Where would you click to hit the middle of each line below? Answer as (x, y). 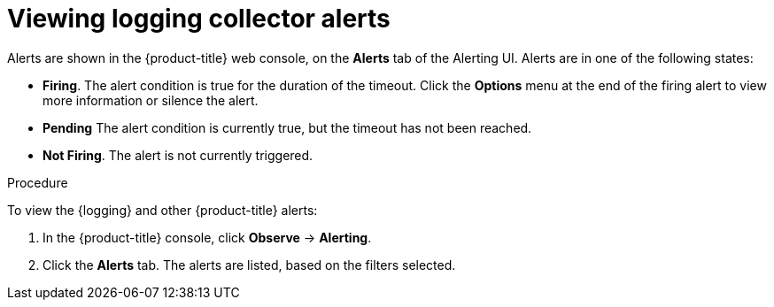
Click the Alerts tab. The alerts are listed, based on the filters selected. (249, 265)
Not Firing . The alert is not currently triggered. (178, 155)
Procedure (38, 182)
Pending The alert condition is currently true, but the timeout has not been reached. (287, 127)
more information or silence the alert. (151, 100)
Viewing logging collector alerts (199, 19)
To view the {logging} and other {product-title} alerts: (163, 210)
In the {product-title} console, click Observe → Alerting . (207, 237)
